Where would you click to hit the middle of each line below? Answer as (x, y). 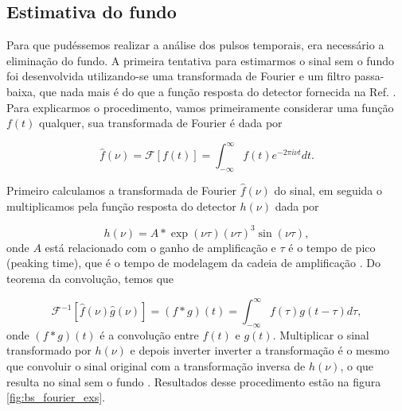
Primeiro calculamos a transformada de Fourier (121, 190)
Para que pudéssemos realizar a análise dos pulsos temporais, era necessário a (195, 45)
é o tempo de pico (332, 247)
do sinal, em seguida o (328, 190)
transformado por (49, 350)
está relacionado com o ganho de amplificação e (160, 247)
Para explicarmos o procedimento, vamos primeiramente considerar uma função (200, 107)
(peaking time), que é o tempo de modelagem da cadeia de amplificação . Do (193, 263)
